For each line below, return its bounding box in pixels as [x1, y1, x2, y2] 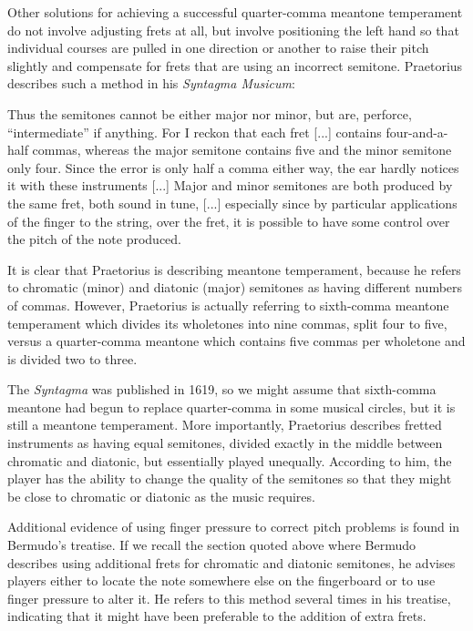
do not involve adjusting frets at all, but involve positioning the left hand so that [7, 20, 459, 39]
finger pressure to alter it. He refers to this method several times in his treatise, [7, 588, 451, 607]
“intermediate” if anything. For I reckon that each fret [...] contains [7, 122, 382, 141]
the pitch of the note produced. [7, 229, 182, 249]
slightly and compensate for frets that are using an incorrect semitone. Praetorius [7, 56, 463, 75]
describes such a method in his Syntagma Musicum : [7, 74, 295, 93]
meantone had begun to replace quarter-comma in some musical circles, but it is [7, 397, 456, 416]
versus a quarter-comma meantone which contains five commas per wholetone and [7, 331, 466, 351]
